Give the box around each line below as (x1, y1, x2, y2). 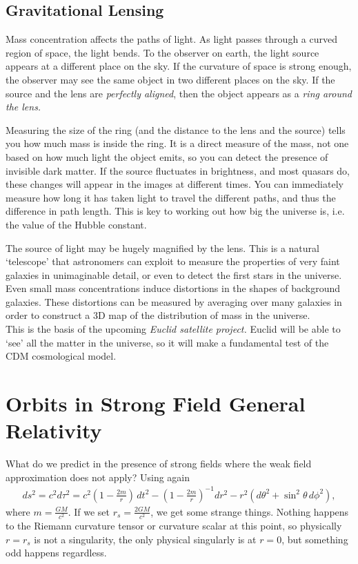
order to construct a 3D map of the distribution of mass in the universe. (6, 308, 310, 322)
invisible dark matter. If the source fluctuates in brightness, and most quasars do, (6, 163, 350, 177)
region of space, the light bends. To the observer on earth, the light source (6, 45, 319, 59)
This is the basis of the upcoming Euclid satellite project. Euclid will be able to (6, 322, 341, 336)
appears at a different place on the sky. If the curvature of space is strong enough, (6, 59, 352, 73)
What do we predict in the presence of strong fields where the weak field (6, 456, 312, 471)
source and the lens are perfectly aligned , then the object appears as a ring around (6, 86, 352, 100)
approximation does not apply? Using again (6, 469, 190, 484)
